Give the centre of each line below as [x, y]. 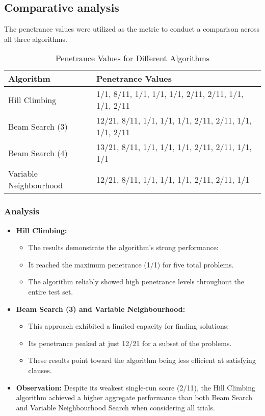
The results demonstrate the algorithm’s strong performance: [123, 247]
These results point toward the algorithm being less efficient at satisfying [142, 360]
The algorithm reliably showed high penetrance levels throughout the [136, 282]
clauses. [40, 370]
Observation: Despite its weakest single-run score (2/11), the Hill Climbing [136, 387]
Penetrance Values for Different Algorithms [132, 58]
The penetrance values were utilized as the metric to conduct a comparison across [132, 29]
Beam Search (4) [38, 153]
